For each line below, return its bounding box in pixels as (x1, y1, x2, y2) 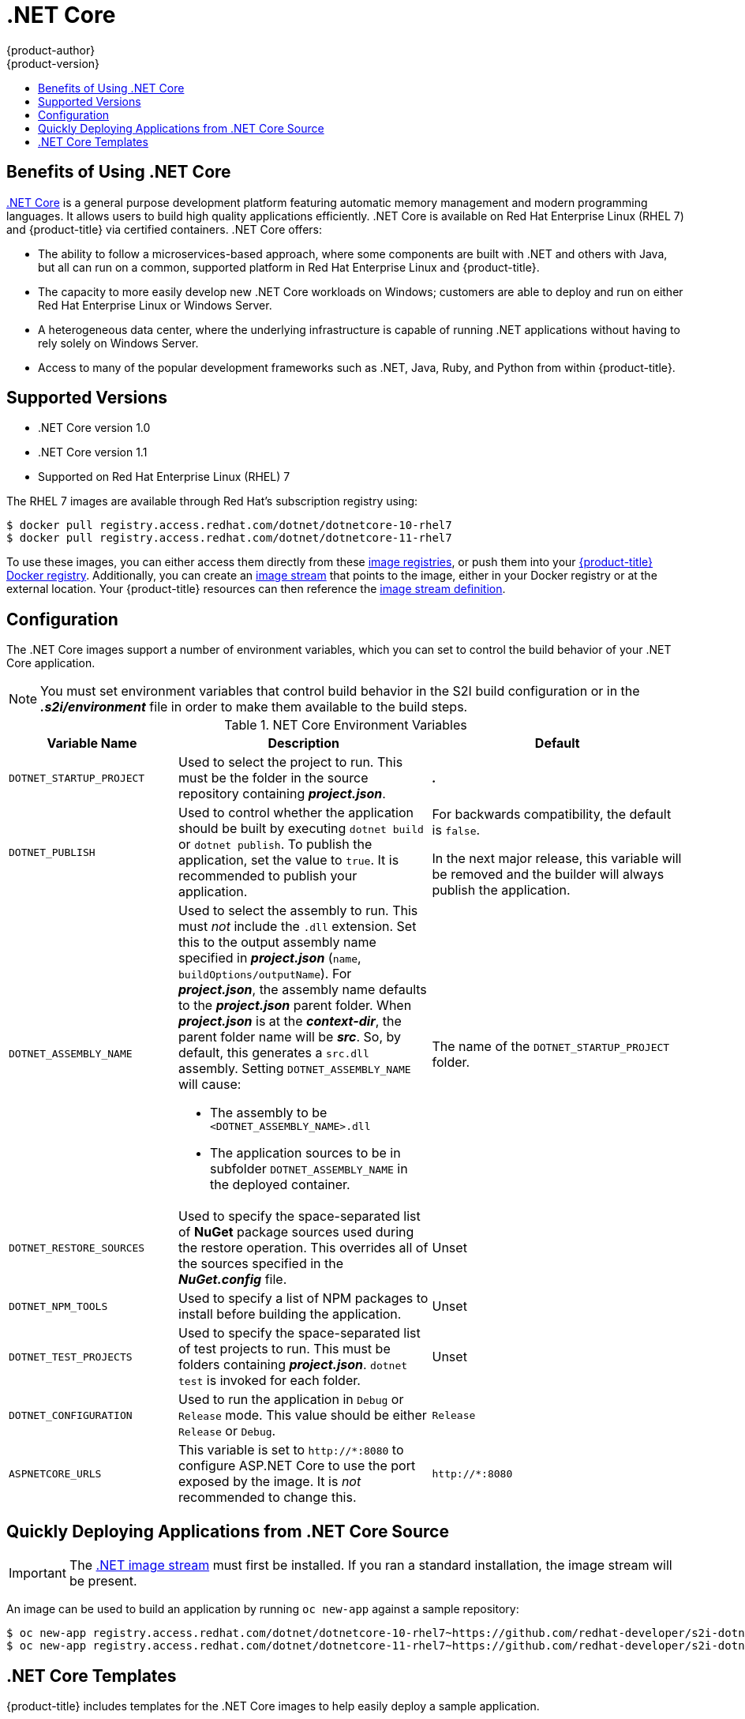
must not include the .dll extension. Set (178, 918, 417, 935)
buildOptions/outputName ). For (178, 966, 352, 982)
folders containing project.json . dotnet (178, 1357, 408, 1373)
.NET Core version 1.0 (38, 421, 151, 435)
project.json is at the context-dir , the (178, 1013, 402, 1030)
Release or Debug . (178, 1423, 276, 1439)
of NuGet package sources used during (178, 1224, 414, 1240)
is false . (432, 822, 481, 839)
